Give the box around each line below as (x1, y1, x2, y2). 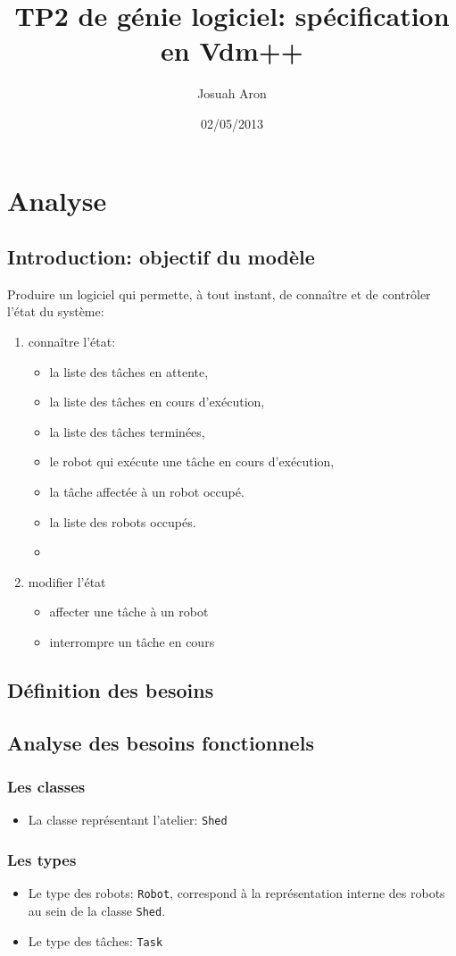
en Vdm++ (161, 32, 303, 69)
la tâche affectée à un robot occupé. (49, 482, 245, 501)
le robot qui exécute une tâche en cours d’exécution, (49, 452, 335, 471)
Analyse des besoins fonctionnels (7, 728, 314, 756)
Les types (7, 848, 77, 870)
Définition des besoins (7, 676, 214, 703)
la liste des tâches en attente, (49, 362, 209, 381)
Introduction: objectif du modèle (7, 243, 315, 271)
